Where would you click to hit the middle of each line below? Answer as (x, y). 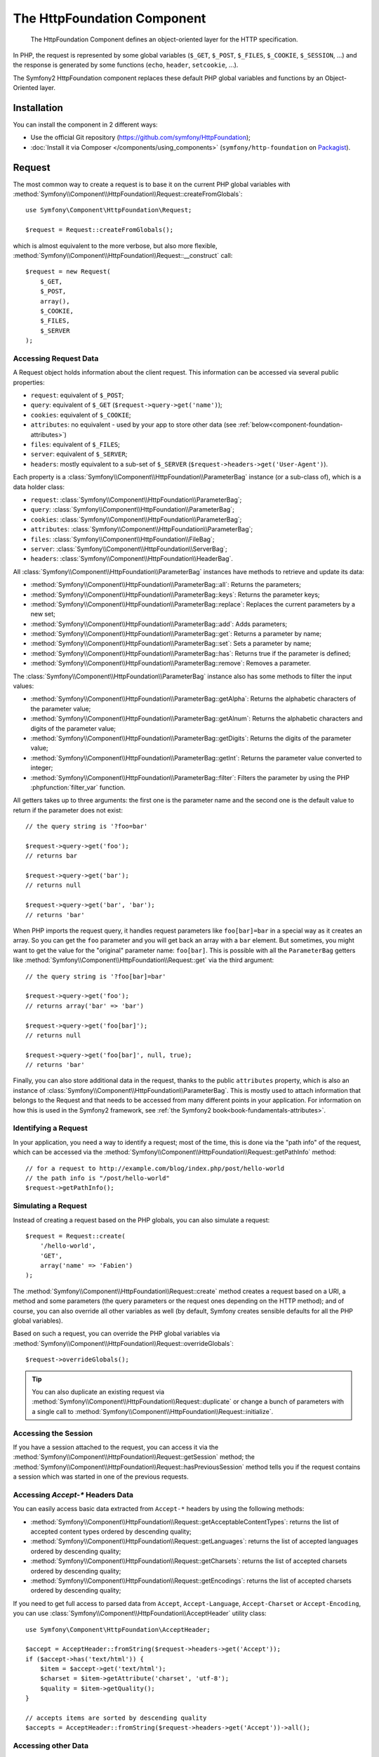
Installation (38, 108)
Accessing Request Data (56, 358)
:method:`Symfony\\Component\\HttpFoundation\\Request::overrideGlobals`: (124, 1343)
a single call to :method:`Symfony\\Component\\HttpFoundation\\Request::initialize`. (153, 1411)
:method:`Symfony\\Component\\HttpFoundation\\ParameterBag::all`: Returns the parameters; (166, 585)
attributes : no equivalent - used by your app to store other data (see (133, 424)
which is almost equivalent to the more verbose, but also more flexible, (115, 245)
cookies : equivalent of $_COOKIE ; (81, 415)
